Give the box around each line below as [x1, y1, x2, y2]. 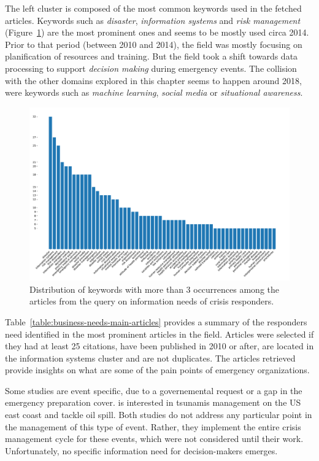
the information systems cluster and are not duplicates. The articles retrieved [5, 351, 296, 364]
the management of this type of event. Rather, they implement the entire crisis [5, 420, 301, 433]
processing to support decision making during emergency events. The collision [5, 61, 297, 74]
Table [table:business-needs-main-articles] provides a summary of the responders [5, 315, 307, 328]
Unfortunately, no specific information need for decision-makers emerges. [5, 444, 278, 457]
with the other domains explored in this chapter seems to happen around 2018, [5, 74, 302, 87]
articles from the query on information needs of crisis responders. [29, 295, 274, 308]
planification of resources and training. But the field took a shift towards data [5, 50, 298, 63]
